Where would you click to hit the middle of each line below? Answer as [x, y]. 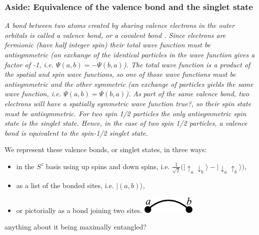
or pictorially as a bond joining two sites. [79, 210]
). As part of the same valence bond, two [187, 94]
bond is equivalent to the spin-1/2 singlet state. [76, 132]
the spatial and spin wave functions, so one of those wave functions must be [120, 74]
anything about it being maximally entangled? [75, 227]
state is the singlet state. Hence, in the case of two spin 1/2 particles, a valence [126, 123]
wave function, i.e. [33, 94]
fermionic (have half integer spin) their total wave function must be [108, 45]
